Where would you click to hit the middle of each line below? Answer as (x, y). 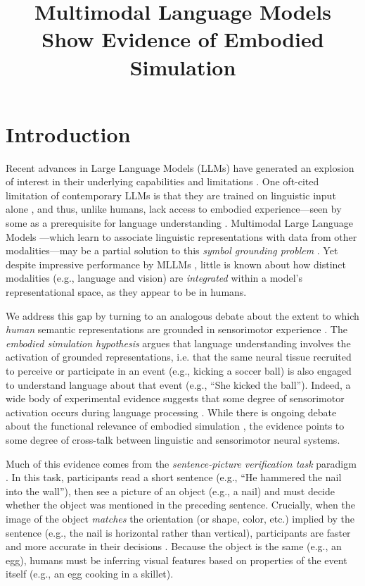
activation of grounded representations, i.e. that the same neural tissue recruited (179, 357)
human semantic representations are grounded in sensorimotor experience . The (177, 329)
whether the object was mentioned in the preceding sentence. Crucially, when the (180, 505)
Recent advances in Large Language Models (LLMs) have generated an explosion (180, 167)
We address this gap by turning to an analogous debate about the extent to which (182, 315)
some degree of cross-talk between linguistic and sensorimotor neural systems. (173, 439)
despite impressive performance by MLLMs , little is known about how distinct (176, 264)
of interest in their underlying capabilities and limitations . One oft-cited (162, 181)
